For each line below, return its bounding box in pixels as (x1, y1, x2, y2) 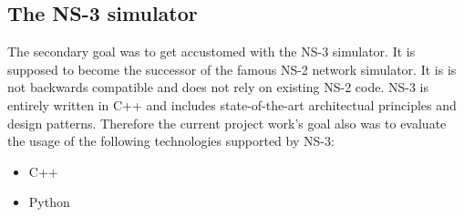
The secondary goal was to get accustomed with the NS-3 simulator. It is (7, 42, 416, 61)
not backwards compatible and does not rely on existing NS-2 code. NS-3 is (7, 77, 428, 97)
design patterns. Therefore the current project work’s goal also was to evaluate (7, 113, 447, 132)
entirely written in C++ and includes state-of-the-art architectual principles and (7, 95, 457, 114)
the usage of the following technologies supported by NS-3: (7, 131, 335, 150)
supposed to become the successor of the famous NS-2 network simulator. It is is (7, 59, 457, 78)
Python (28, 192, 70, 212)
